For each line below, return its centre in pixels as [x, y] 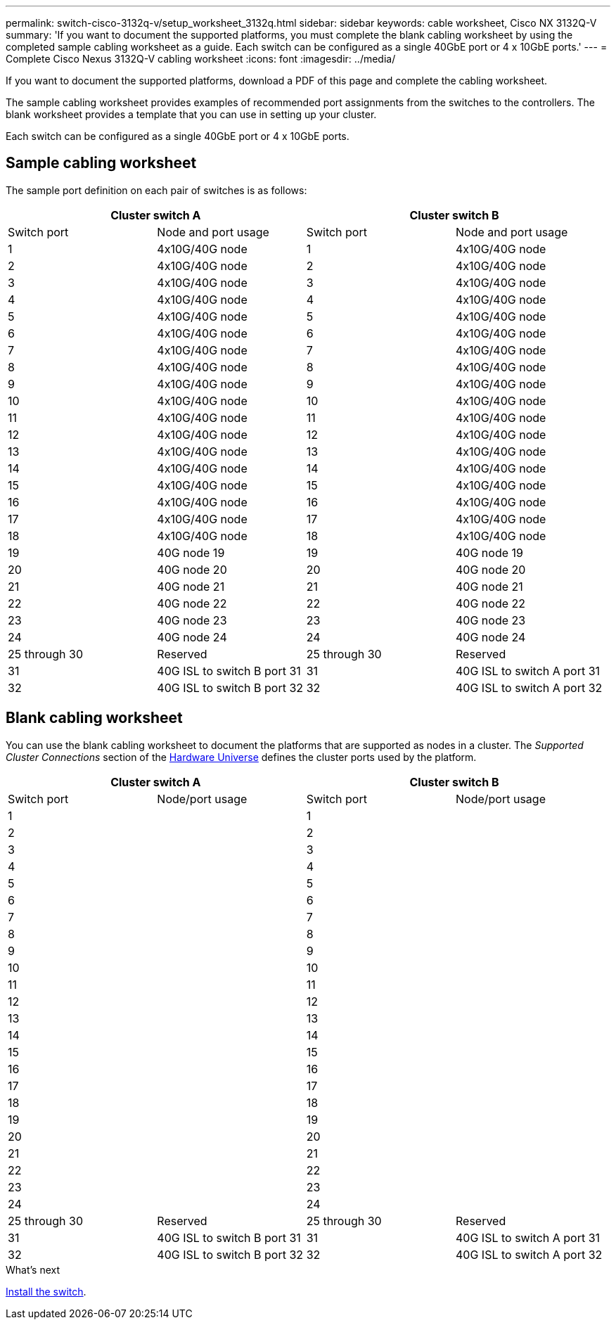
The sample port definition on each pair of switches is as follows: [156, 190]
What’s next [33, 1269]
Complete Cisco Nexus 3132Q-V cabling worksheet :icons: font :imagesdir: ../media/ [201, 59]
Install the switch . [46, 1291]
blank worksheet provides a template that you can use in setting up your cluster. [191, 114]
